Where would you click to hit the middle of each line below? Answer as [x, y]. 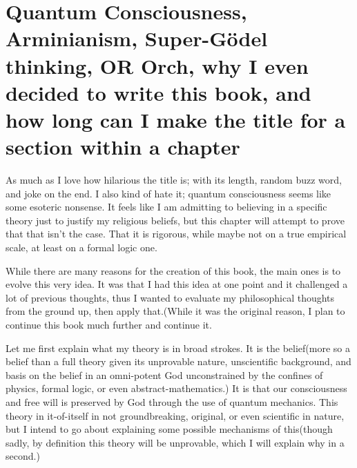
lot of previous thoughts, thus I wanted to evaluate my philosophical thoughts [170, 297]
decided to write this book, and [158, 92]
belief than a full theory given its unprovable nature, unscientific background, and [178, 361]
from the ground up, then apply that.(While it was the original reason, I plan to [175, 311]
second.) [23, 456]
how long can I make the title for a [176, 119]
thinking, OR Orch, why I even [157, 65]
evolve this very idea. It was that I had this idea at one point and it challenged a [177, 284]
